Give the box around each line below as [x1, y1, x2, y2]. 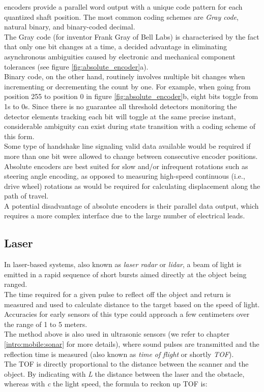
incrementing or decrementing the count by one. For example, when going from [4, 81, 251, 91]
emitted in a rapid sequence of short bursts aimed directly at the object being [4, 269, 247, 279]
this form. [4, 130, 35, 141]
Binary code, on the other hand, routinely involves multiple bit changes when [4, 71, 245, 82]
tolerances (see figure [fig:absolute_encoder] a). [4, 61, 149, 72]
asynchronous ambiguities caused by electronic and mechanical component [4, 51, 236, 61]
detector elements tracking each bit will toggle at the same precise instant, [4, 111, 236, 121]
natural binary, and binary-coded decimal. [4, 21, 135, 32]
